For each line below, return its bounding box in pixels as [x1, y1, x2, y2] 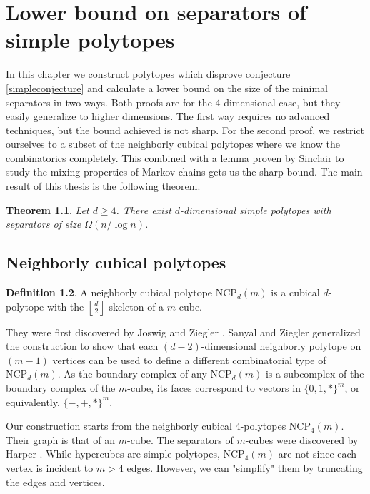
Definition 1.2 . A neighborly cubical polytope [6, 285, 213, 300]
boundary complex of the [6, 380, 116, 395]
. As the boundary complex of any [57, 366, 207, 381]
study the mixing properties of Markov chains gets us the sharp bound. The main [6, 164, 363, 179]
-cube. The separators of [126, 432, 234, 447]
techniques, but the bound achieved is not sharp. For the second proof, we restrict [6, 122, 365, 137]
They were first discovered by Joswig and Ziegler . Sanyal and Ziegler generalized [6, 324, 361, 339]
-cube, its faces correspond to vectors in [127, 380, 301, 395]
